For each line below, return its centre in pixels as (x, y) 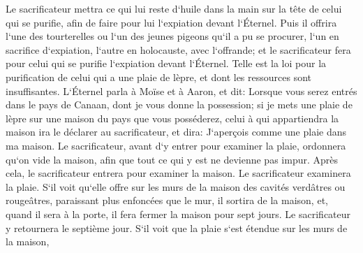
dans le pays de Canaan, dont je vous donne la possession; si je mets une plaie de (179, 104)
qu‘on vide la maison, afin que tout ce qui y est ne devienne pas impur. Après (172, 159)
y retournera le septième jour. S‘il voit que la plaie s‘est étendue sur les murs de (177, 227)
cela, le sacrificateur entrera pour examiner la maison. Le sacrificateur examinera (178, 173)
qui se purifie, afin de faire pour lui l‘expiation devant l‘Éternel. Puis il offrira (171, 22)
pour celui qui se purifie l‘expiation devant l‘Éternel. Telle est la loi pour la (166, 63)
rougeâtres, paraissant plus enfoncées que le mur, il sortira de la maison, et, (167, 200)
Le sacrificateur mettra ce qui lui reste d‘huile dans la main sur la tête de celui (174, 8)
